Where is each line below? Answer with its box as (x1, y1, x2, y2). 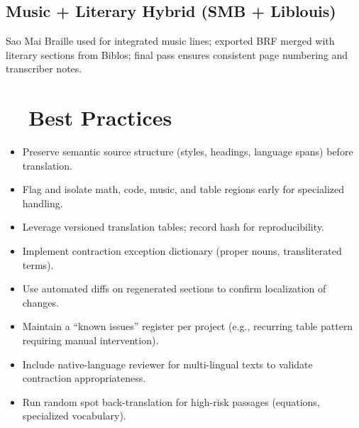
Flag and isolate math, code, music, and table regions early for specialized (22, 182, 345, 197)
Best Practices (28, 103, 172, 132)
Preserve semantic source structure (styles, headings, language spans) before (22, 144, 353, 159)
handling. (22, 195, 63, 210)
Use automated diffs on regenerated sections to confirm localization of (22, 281, 326, 296)
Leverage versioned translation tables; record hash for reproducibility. (22, 219, 324, 234)
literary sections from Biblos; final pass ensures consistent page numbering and (6, 47, 348, 62)
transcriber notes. (6, 61, 82, 76)
